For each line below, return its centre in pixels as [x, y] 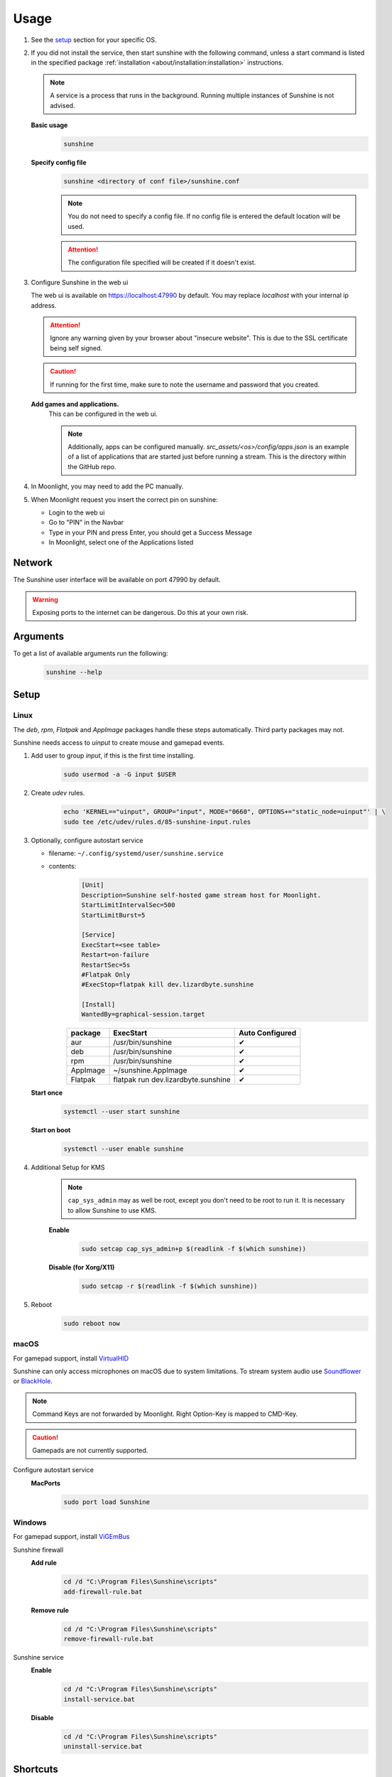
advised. [62, 105]
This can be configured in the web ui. [103, 414]
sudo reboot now [92, 1323]
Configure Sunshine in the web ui [80, 282]
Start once [47, 1093]
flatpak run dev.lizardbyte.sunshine [172, 1080]
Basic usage [49, 125]
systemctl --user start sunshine [122, 1112]
